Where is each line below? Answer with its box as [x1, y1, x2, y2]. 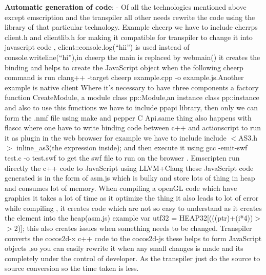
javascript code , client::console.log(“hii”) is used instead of [5, 42, 190, 52]
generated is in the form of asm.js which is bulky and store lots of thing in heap [5, 172, 255, 183]
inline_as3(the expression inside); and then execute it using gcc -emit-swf [16, 142, 248, 153]
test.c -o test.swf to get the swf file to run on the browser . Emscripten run [5, 152, 240, 163]
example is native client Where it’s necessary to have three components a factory [5, 82, 259, 92]
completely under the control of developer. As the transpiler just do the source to [5, 252, 260, 263]
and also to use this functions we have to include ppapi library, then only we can [5, 102, 258, 112]
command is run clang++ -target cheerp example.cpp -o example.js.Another [5, 72, 244, 83]
